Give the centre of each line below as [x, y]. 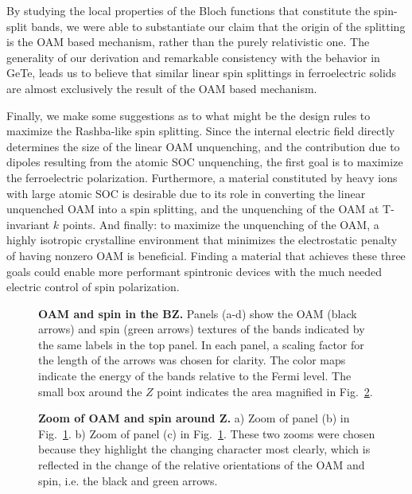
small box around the [90, 391]
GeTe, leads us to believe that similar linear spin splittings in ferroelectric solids [202, 73]
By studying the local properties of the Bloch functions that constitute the [189, 10]
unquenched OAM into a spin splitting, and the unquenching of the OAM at [193, 209]
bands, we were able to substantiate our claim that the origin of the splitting [218, 26]
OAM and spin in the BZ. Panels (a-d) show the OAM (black [198, 313]
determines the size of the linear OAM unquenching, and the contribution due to [203, 146]
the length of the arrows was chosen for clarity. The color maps [192, 360]
